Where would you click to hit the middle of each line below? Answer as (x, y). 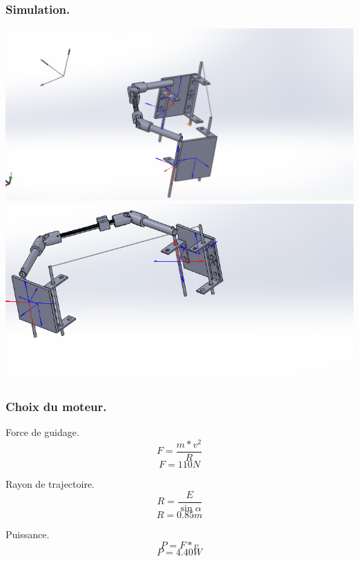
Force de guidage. (42, 432)
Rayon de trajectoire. (50, 484)
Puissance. (28, 534)
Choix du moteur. (56, 407)
